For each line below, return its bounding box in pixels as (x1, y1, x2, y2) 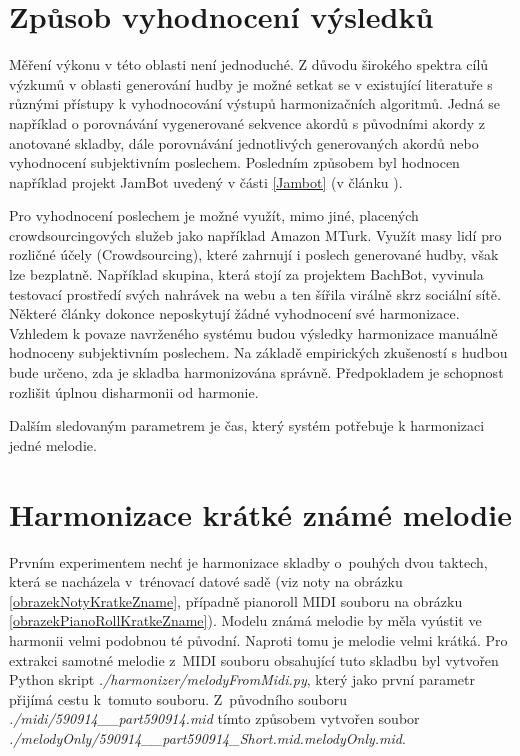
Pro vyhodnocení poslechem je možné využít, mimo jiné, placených (9, 205, 419, 226)
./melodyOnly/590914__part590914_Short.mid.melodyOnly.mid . (9, 727, 406, 748)
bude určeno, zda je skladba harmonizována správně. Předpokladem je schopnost (9, 362, 504, 383)
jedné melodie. (9, 434, 97, 455)
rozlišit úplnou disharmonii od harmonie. (9, 381, 259, 402)
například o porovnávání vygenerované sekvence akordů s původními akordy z (9, 112, 485, 133)
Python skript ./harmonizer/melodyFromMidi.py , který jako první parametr (9, 669, 475, 690)
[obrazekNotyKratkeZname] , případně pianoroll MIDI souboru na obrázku (9, 590, 463, 611)
